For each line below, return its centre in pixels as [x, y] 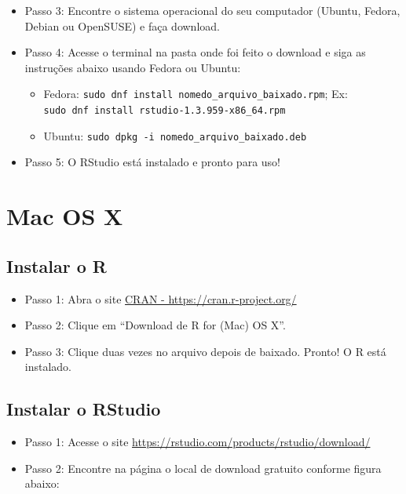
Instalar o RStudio [84, 409]
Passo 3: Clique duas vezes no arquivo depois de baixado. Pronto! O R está [205, 351]
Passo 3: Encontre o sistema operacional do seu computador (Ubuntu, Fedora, [212, 10]
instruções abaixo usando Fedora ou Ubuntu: [133, 67]
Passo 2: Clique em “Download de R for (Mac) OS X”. [155, 325]
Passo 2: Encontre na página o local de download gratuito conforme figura [203, 468]
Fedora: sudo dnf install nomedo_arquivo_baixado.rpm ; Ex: [196, 94]
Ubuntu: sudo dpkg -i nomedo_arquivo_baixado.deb [175, 135]
